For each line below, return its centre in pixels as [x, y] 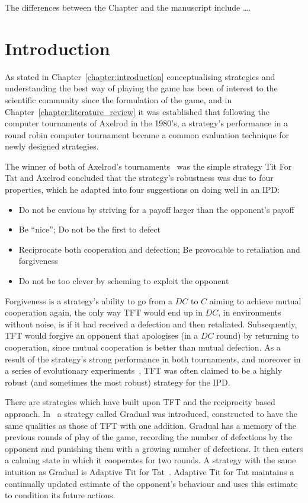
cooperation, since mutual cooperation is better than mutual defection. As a [143, 347]
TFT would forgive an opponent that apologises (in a [102, 335]
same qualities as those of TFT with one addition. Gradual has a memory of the [150, 425]
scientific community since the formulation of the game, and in [118, 99]
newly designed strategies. [52, 146]
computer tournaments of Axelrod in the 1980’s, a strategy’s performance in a [147, 123]
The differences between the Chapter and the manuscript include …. [128, 7]
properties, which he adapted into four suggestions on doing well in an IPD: [142, 190]
